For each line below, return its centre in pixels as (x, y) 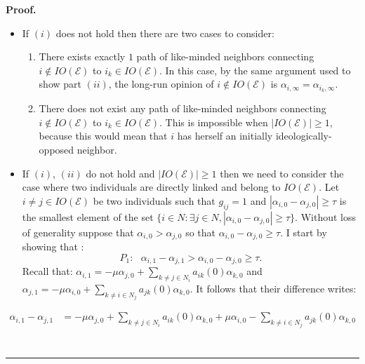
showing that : (53, 247)
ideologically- (304, 136)
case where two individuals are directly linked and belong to (151, 187)
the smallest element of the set (88, 216)
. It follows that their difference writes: (273, 288)
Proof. (21, 9)
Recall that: (47, 271)
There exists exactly (82, 56)
